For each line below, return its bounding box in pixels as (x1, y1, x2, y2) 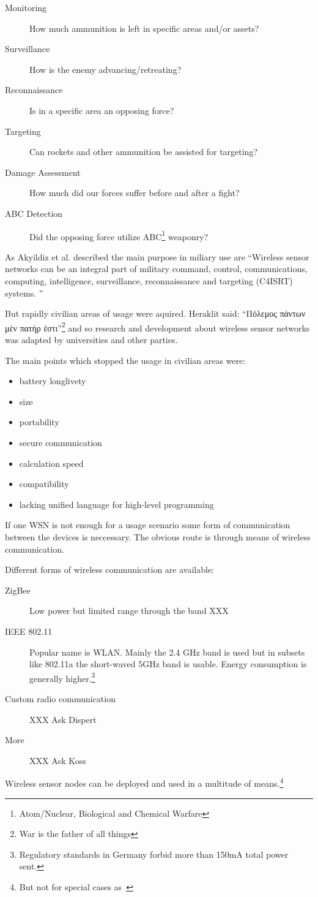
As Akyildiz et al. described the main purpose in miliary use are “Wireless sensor (5, 250, 309, 263)
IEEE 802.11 (5, 624, 53, 637)
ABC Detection (5, 206, 63, 219)
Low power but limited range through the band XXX (29, 604, 229, 617)
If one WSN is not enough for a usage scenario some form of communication (5, 518, 290, 531)
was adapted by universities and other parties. (5, 333, 178, 346)
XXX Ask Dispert (29, 713, 97, 725)
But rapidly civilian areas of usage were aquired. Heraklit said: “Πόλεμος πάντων (5, 307, 306, 320)
